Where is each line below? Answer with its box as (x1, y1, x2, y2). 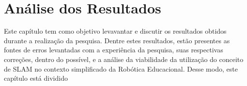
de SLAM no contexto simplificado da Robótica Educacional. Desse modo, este (4, 63, 238, 74)
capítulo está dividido (4, 73, 68, 83)
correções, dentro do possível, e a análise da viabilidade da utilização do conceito (4, 54, 244, 64)
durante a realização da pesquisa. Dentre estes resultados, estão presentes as (4, 35, 230, 45)
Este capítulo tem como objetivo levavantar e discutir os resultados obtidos (4, 26, 227, 36)
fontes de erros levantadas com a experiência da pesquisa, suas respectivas (4, 45, 223, 55)
